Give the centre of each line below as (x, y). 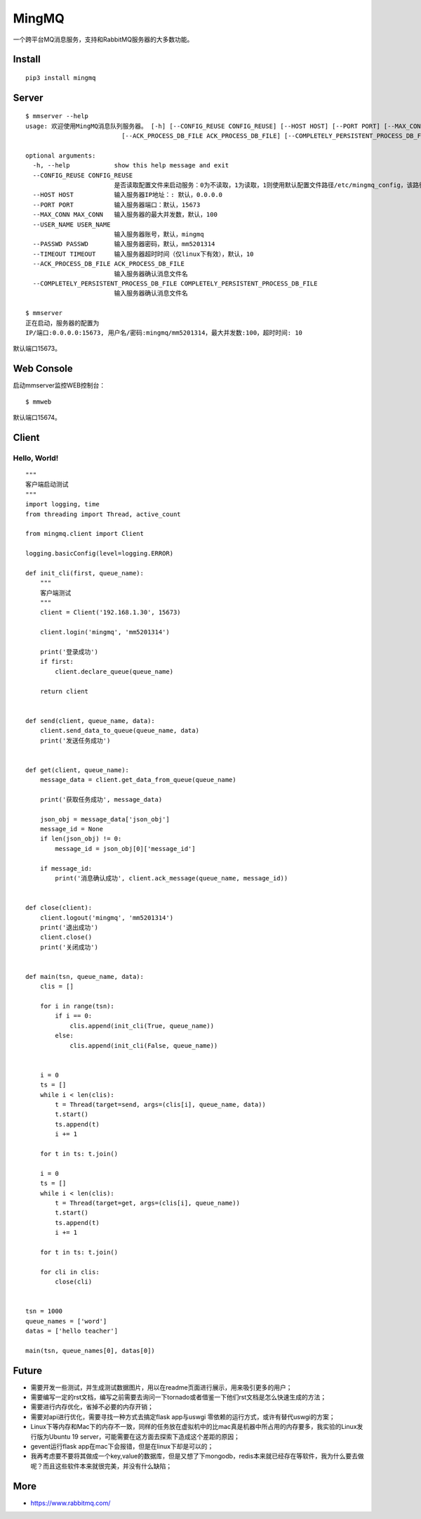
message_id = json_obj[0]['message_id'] (125, 848)
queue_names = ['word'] (66, 1321)
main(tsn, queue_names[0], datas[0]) (91, 1351)
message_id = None (72, 829)
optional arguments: (61, 155)
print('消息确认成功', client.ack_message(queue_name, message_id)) (172, 878)
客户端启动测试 (47, 485)
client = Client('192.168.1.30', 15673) (111, 613)
